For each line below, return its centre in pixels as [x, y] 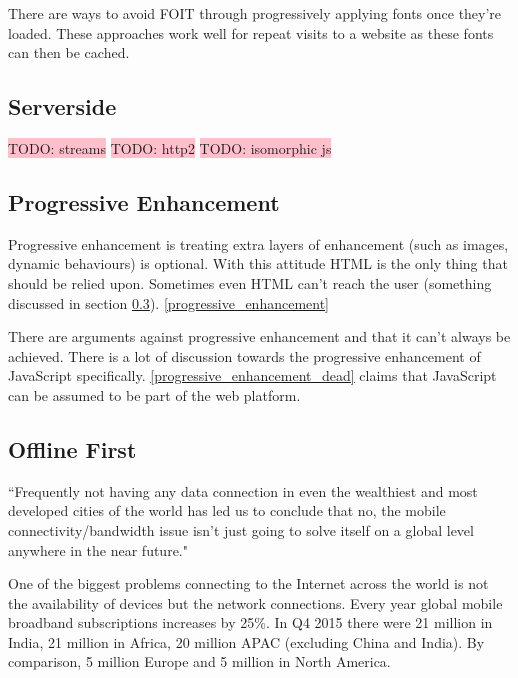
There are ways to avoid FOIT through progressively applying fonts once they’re [255, 13]
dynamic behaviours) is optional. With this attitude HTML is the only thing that [258, 263]
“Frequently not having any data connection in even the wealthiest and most [243, 490]
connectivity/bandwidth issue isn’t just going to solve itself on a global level [241, 529]
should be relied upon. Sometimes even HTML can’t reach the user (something [250, 282]
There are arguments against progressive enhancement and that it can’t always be [259, 336]
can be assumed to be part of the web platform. [154, 394]
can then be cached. [69, 52]
